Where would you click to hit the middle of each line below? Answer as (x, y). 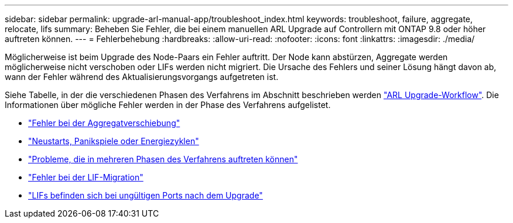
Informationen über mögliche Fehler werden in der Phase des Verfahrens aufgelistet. (168, 105)
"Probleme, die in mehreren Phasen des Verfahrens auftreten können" (163, 159)
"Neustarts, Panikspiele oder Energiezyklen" (114, 141)
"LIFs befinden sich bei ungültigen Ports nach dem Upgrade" (146, 195)
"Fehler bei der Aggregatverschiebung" (104, 123)
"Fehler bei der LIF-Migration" (86, 177)
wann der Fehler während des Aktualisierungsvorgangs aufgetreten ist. (142, 77)
